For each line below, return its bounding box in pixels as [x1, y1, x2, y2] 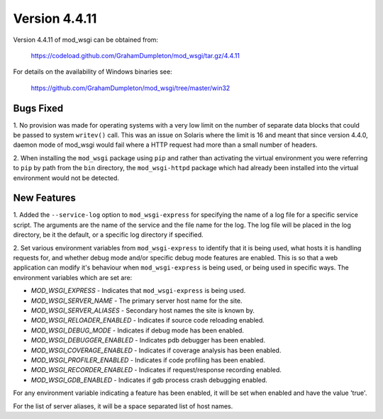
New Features [13, 192, 76, 204]
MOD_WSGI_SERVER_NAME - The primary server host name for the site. [30, 296, 243, 305]
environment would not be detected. [13, 174, 120, 182]
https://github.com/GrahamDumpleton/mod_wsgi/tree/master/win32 [30, 84, 231, 92]
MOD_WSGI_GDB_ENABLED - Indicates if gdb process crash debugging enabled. [30, 376, 267, 384]
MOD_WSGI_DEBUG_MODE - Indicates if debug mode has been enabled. [30, 326, 245, 335]
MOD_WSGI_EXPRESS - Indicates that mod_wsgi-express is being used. [30, 286, 246, 295]
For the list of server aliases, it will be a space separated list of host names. [13, 401, 233, 410]
